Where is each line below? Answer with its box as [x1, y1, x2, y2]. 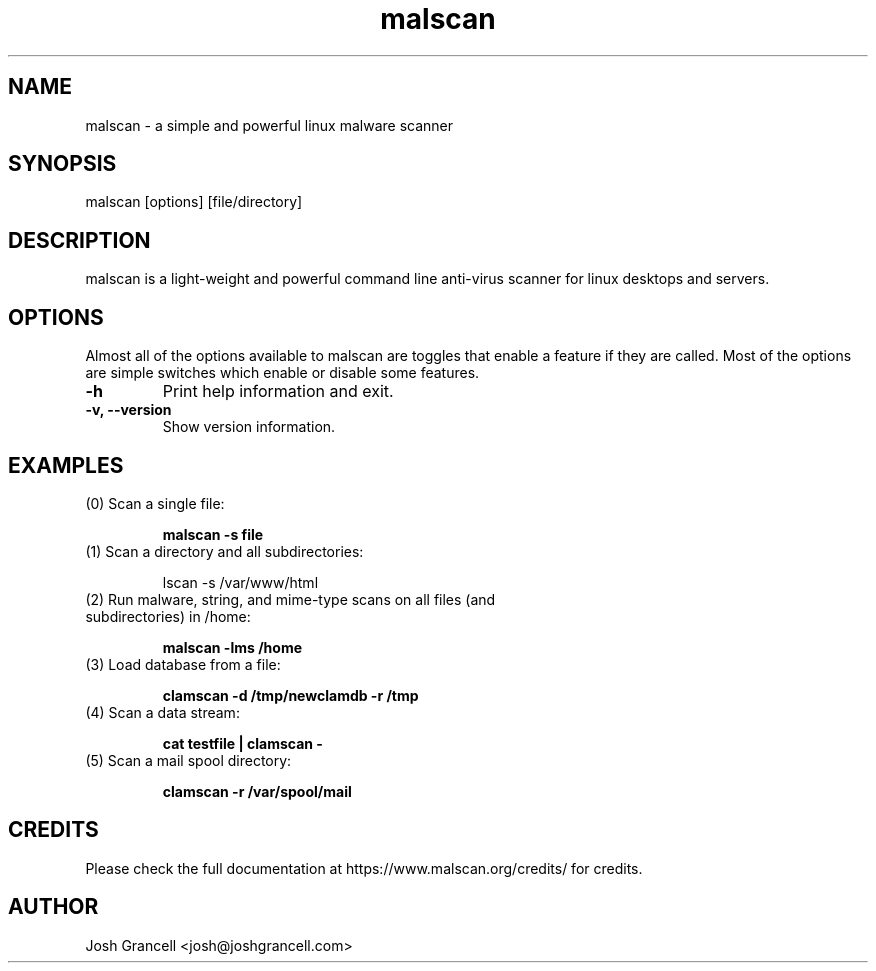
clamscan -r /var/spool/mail [162, 782, 352, 800]
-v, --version [85, 401, 172, 419]
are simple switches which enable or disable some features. [85, 364, 480, 382]
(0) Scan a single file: [85, 494, 225, 512]
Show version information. [162, 418, 336, 436]
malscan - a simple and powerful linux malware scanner [85, 116, 454, 134]
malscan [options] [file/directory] [85, 193, 303, 211]
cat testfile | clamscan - [162, 734, 323, 752]
